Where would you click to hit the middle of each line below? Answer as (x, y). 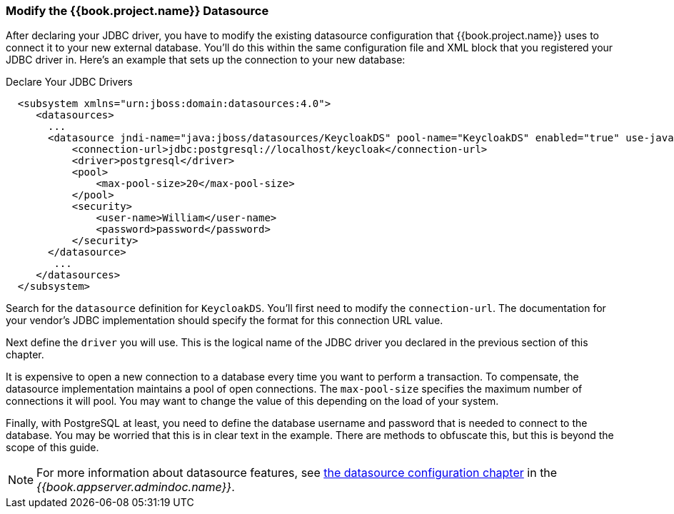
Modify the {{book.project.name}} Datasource (137, 11)
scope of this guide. (52, 448)
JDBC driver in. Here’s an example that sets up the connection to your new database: (206, 60)
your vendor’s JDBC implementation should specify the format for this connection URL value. (225, 321)
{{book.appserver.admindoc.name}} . (136, 487)
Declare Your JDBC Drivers (69, 82)
